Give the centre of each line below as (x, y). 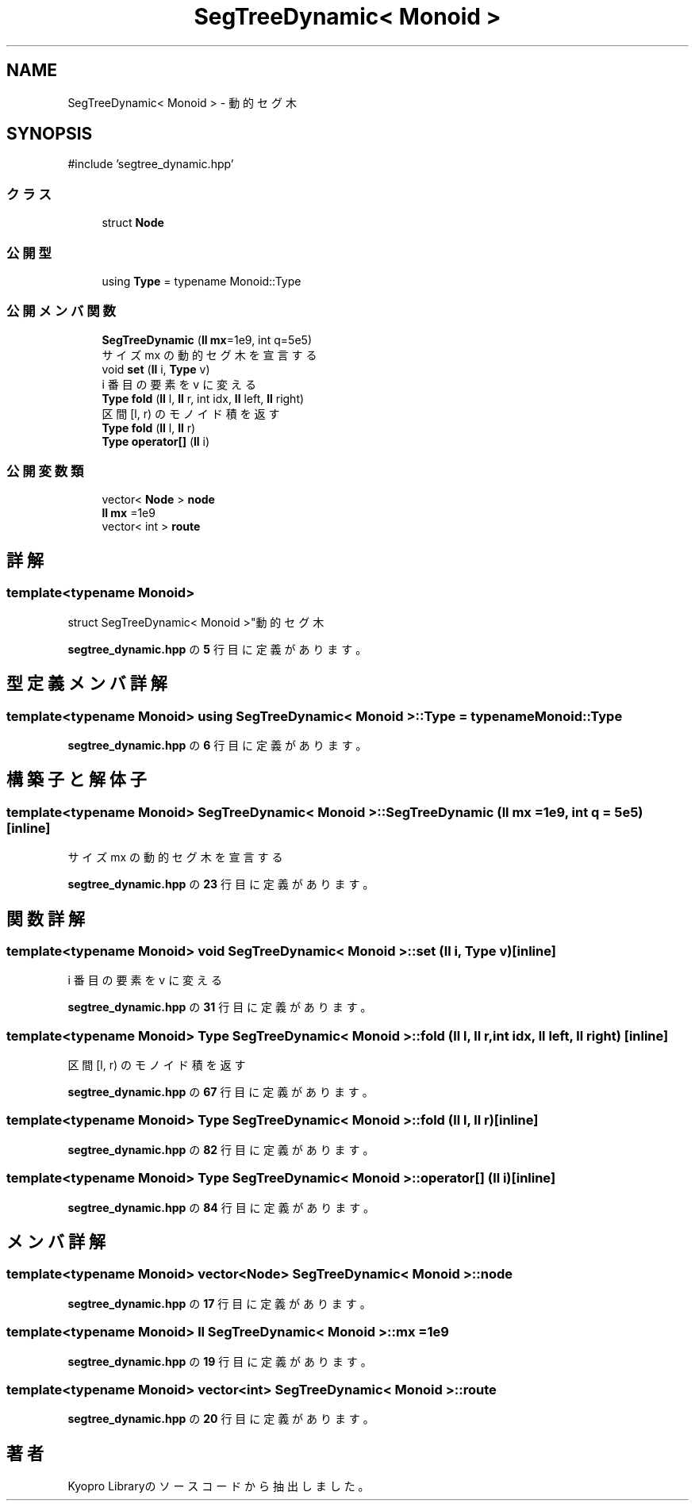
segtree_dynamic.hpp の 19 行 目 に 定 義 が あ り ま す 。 (220, 1361)
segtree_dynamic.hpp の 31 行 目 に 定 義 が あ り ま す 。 (220, 1007)
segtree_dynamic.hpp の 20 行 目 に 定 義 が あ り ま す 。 (221, 1419)
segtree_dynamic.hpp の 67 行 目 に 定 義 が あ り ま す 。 (221, 1092)
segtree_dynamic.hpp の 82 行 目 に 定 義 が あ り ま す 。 (221, 1149)
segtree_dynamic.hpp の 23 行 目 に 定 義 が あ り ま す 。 (221, 884)
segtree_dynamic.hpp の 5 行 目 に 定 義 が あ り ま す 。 (217, 649)
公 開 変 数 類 (45, 472)
